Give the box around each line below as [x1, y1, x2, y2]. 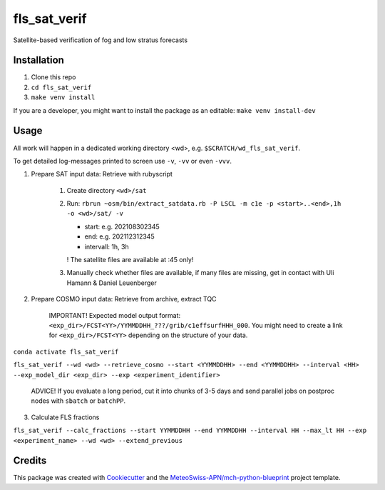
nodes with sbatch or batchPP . [31, 396, 126, 405]
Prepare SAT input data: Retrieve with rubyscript [31, 170, 173, 179]
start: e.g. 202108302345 [84, 222, 160, 231]
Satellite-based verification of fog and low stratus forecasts [13, 36, 188, 44]
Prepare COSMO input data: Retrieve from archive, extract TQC [31, 295, 217, 304]
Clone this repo [31, 73, 76, 81]
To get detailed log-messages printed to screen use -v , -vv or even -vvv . [13, 156, 232, 165]
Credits [13, 454, 47, 467]
